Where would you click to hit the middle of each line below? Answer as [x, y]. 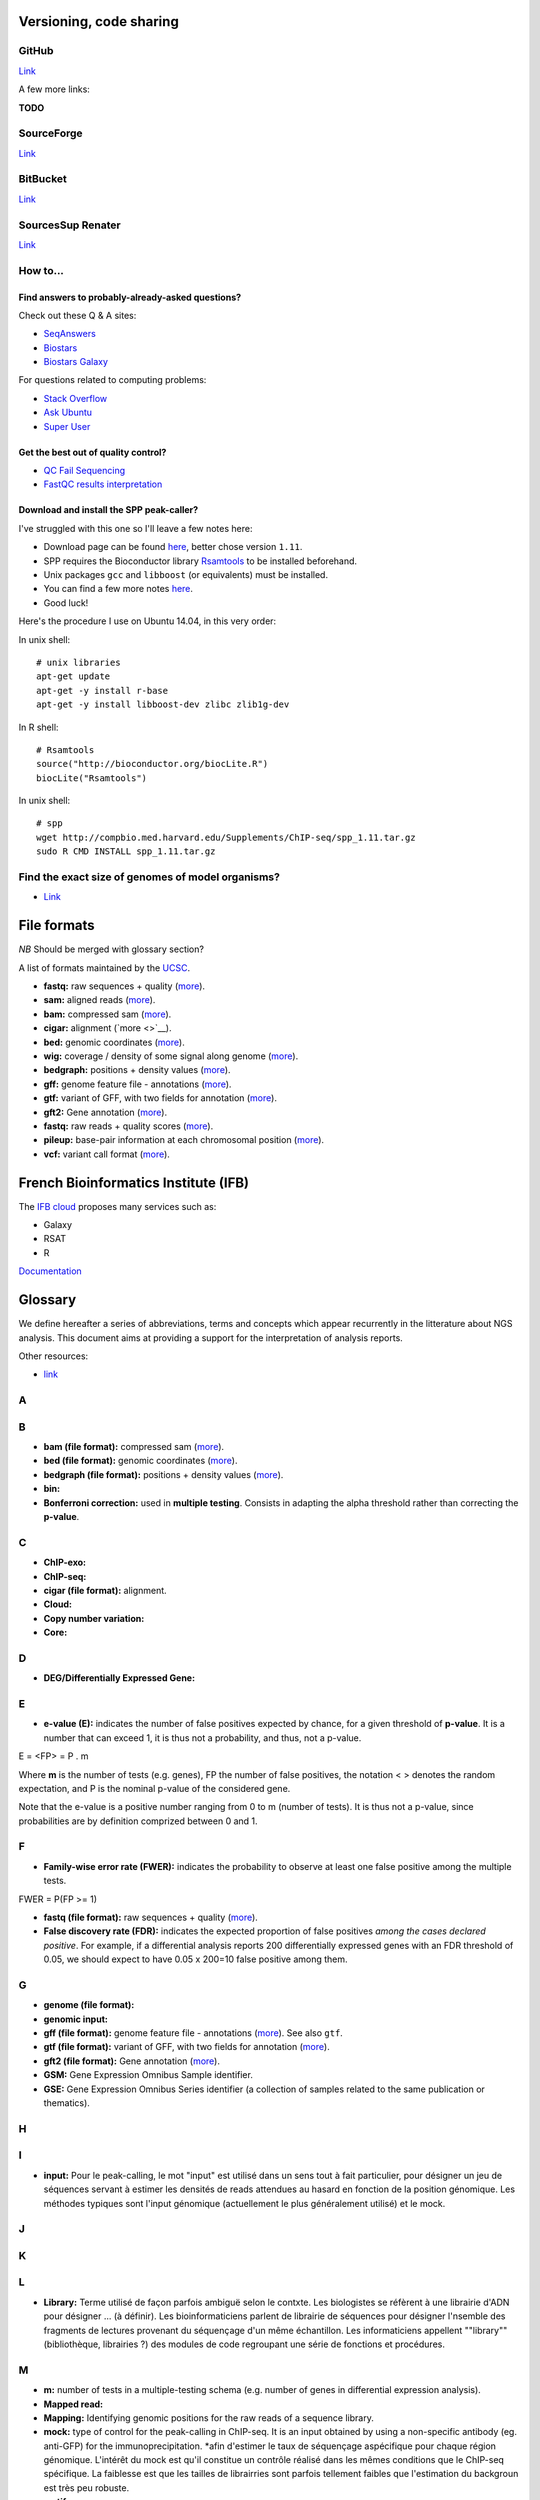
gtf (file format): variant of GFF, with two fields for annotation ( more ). [186, 2047]
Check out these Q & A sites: [77, 315]
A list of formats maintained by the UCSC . [104, 967]
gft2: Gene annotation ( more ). [105, 1112]
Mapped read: [73, 2404]
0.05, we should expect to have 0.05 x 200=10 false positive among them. [196, 1959]
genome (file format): [89, 2005]
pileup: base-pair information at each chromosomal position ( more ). [184, 1140]
